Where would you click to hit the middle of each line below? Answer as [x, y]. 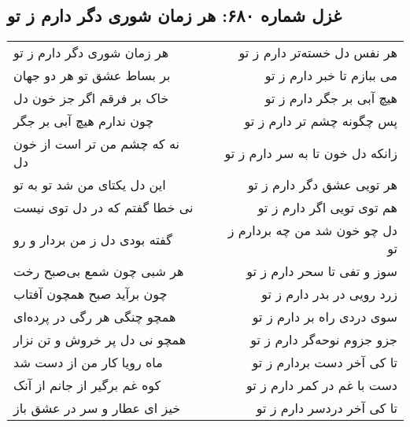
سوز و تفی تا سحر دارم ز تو [322, 271]
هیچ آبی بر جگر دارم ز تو [331, 98]
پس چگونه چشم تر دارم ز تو [321, 121]
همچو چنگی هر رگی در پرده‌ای [95, 317]
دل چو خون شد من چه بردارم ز [312, 230]
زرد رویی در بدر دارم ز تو [329, 294]
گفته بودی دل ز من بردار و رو [93, 239]
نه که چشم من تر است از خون [97, 144]
